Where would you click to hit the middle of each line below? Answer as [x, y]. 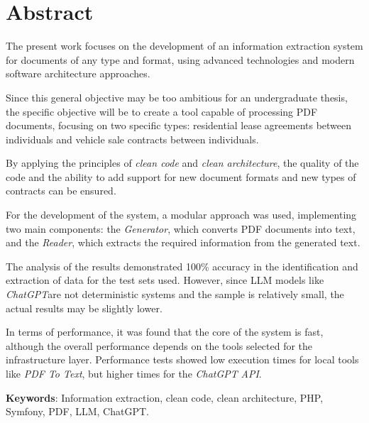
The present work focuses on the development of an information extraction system [184, 46]
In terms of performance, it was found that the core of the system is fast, [165, 332]
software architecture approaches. [78, 73]
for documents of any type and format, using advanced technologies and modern [180, 59]
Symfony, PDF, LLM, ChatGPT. [77, 411]
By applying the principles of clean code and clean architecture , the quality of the [182, 163]
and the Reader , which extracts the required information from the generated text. [183, 242]
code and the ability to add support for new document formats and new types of [181, 176]
